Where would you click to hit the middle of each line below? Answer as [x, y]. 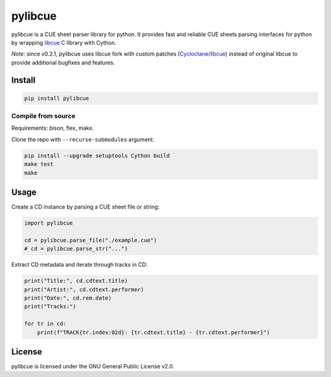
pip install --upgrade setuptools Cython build [97, 155]
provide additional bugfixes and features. [63, 62]
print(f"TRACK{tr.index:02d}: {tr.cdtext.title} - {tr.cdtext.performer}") [154, 332]
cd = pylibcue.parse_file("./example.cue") [91, 240]
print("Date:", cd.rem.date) [68, 298]
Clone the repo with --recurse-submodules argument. [83, 139]
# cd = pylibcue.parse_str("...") [76, 249]
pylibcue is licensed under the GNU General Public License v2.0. [93, 367]
